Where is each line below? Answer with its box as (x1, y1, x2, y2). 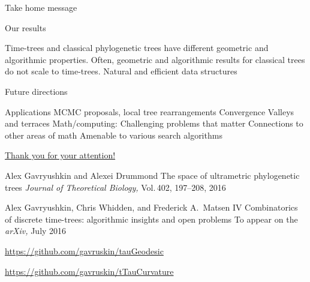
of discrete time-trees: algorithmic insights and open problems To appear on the (5, 212, 298, 225)
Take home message (5, 1, 77, 13)
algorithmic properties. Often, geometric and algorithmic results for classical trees (5, 53, 305, 65)
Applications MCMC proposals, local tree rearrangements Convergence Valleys (5, 105, 294, 118)
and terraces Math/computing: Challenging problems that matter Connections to (5, 117, 303, 130)
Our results (5, 21, 46, 34)
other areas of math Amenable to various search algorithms (5, 128, 222, 141)
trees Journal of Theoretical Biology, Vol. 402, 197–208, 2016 (5, 181, 226, 193)
